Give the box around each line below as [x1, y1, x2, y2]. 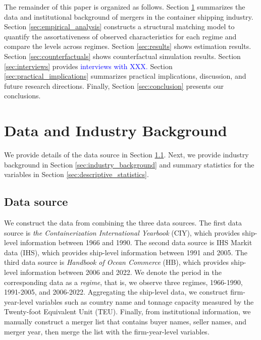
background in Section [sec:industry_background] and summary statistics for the [4, 159, 254, 169]
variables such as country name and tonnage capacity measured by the [35, 296, 254, 307]
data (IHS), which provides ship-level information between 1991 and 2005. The [4, 247, 248, 257]
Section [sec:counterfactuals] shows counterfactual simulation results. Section [4, 50, 241, 61]
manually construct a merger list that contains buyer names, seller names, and [4, 316, 247, 326]
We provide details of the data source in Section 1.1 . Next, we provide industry [4, 149, 249, 160]
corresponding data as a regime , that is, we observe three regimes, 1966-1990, [4, 276, 243, 287]
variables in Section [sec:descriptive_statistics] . [4, 169, 149, 180]
